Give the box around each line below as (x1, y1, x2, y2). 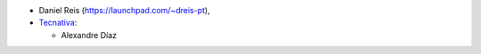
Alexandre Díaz (61, 29, 118, 40)
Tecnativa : (38, 18, 77, 28)
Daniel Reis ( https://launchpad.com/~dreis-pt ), (38, 5, 210, 15)
